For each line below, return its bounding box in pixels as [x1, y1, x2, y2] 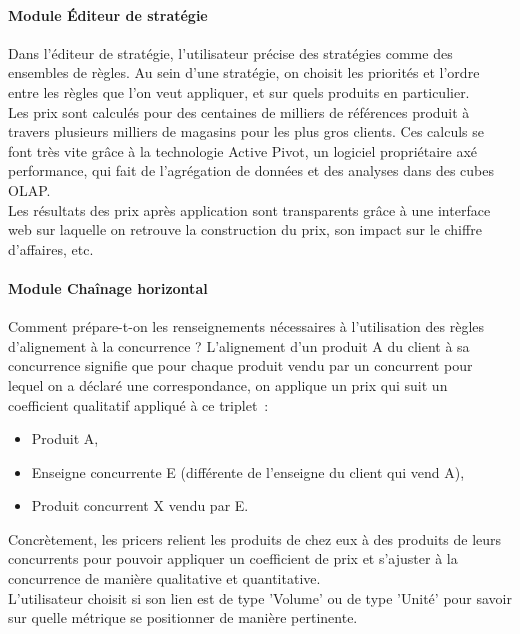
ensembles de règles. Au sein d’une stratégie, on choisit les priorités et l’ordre [8, 62, 480, 83]
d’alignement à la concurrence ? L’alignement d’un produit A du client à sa [8, 335, 470, 356]
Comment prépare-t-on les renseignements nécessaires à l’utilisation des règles [8, 316, 485, 337]
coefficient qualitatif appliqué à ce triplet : [8, 394, 269, 415]
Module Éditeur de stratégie [8, 4, 208, 25]
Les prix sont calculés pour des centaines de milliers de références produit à [8, 101, 470, 122]
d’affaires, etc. [8, 238, 94, 259]
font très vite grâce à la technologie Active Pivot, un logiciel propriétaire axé [8, 140, 478, 161]
